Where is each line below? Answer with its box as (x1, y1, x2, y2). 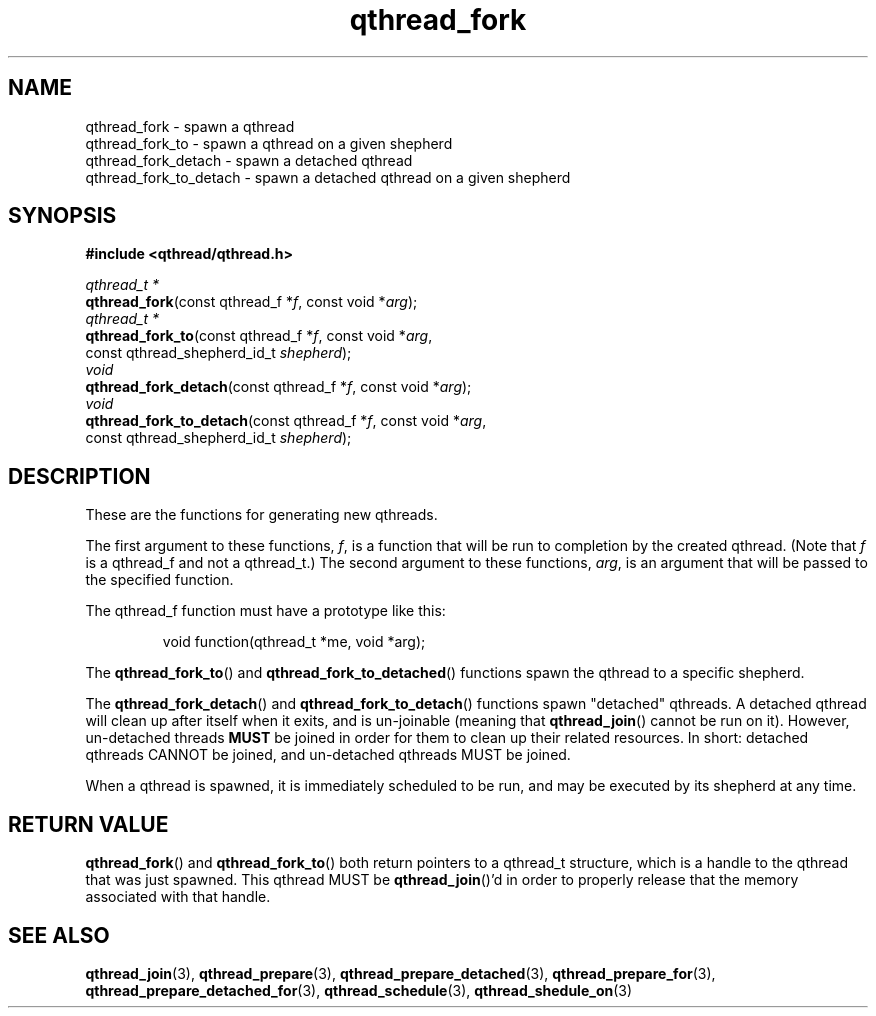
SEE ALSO (8, 922, 110, 948)
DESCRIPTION (8, 463, 151, 489)
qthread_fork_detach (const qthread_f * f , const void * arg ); (85, 378, 472, 396)
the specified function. (85, 571, 234, 589)
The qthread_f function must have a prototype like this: (85, 602, 446, 620)
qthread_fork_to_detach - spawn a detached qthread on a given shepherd (85, 168, 571, 186)
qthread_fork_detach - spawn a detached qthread (85, 151, 413, 169)
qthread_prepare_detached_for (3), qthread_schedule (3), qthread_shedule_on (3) (85, 981, 633, 999)
